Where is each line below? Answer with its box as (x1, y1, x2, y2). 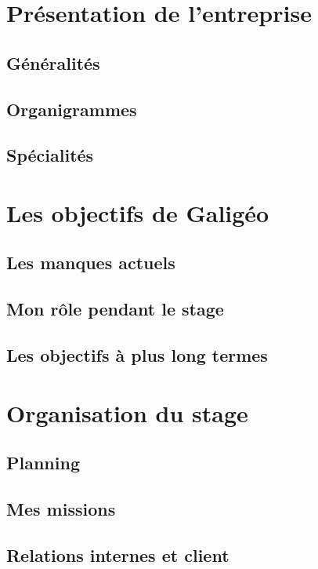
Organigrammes (6, 97, 137, 121)
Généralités (6, 50, 100, 75)
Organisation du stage (6, 396, 248, 429)
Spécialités (6, 143, 94, 167)
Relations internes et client (6, 542, 229, 567)
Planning (6, 450, 80, 475)
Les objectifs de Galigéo (6, 196, 269, 228)
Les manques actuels (6, 250, 175, 275)
